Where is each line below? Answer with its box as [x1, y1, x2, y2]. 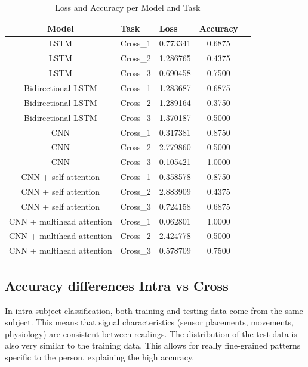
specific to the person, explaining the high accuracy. [5, 350, 195, 363]
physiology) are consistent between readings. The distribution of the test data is [5, 327, 297, 340]
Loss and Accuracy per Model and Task [55, 1, 201, 13]
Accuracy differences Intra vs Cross [5, 276, 229, 294]
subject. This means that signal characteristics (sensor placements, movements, [5, 316, 294, 328]
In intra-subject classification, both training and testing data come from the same [5, 304, 303, 316]
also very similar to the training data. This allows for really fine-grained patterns [5, 339, 301, 352]
